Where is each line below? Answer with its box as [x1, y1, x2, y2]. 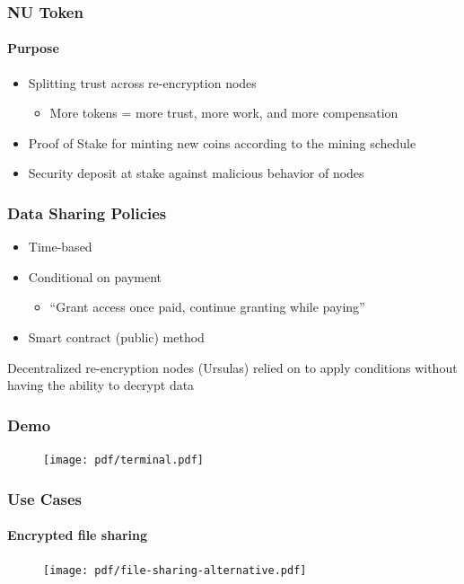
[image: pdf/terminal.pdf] [43, 454, 204, 467]
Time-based [28, 237, 92, 256]
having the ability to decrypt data [7, 376, 195, 394]
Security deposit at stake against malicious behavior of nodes [28, 164, 364, 182]
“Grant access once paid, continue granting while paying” [49, 297, 365, 316]
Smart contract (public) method [28, 328, 205, 347]
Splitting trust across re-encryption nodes [28, 73, 257, 92]
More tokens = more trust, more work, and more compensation [49, 103, 398, 122]
